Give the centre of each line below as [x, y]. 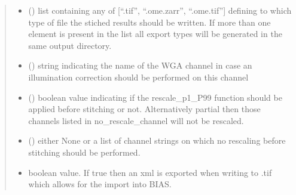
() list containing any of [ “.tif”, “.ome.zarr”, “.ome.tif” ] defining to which [160, 10]
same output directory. [70, 45]
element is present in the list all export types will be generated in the [155, 34]
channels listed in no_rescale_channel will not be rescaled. [136, 120]
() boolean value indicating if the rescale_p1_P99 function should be [155, 97]
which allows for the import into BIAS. [100, 184]
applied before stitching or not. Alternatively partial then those [144, 109]
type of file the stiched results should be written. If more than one [149, 22]
